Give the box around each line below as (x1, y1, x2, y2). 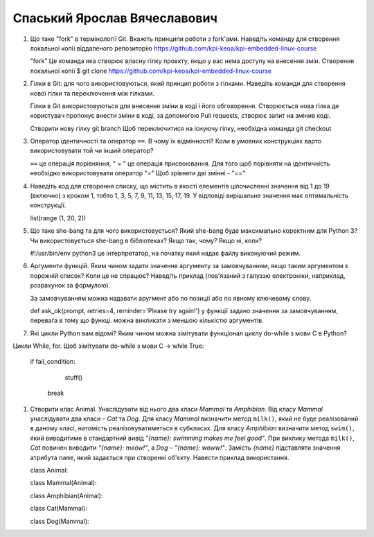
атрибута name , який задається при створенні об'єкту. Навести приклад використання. (30, 453, 290, 461)
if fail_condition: (30, 358, 75, 366)
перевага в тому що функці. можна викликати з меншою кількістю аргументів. (30, 316, 264, 325)
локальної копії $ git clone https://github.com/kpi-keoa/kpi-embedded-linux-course (30, 67, 271, 75)
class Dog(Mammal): (30, 517, 89, 525)
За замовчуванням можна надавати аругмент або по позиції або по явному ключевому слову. (30, 294, 312, 302)
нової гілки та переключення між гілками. (30, 89, 155, 97)
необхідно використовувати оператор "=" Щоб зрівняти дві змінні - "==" (30, 169, 246, 177)
